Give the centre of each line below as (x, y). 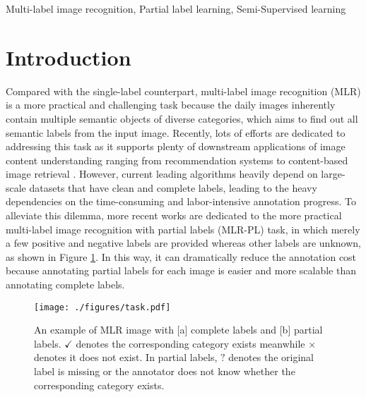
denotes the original (271, 357)
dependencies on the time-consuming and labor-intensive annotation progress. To (181, 201)
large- (333, 174)
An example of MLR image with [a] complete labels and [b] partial (178, 330)
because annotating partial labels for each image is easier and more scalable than (181, 270)
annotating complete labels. (65, 285)
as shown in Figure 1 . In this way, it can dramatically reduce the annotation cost (181, 256)
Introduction (69, 57)
